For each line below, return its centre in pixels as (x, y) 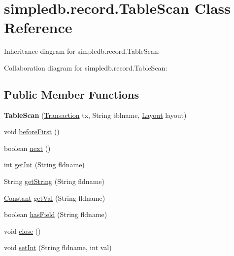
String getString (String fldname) (54, 181)
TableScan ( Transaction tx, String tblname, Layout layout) (95, 115)
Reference (38, 27)
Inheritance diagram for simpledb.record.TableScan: (82, 51)
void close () (22, 231)
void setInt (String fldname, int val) (58, 247)
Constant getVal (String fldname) (55, 198)
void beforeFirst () (32, 131)
